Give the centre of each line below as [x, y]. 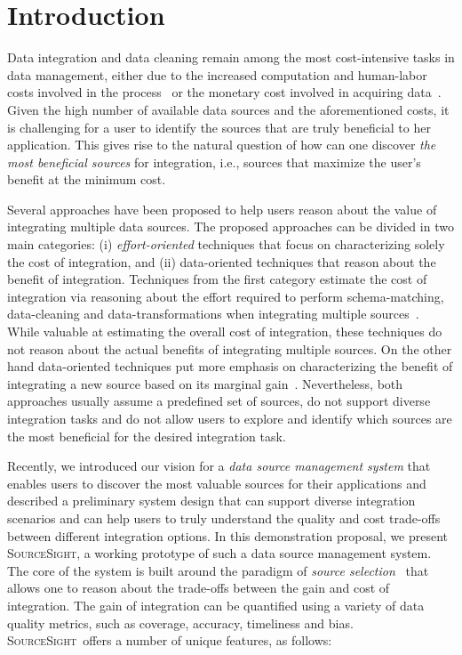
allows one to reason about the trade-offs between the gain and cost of [199, 588]
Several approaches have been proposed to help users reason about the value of [222, 209]
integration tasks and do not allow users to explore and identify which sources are [230, 418]
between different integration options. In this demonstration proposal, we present [228, 535]
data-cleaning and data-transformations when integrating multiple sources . [213, 314]
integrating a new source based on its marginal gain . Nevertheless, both [205, 383]
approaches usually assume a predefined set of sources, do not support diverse [219, 401]
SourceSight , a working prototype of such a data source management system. [219, 553]
